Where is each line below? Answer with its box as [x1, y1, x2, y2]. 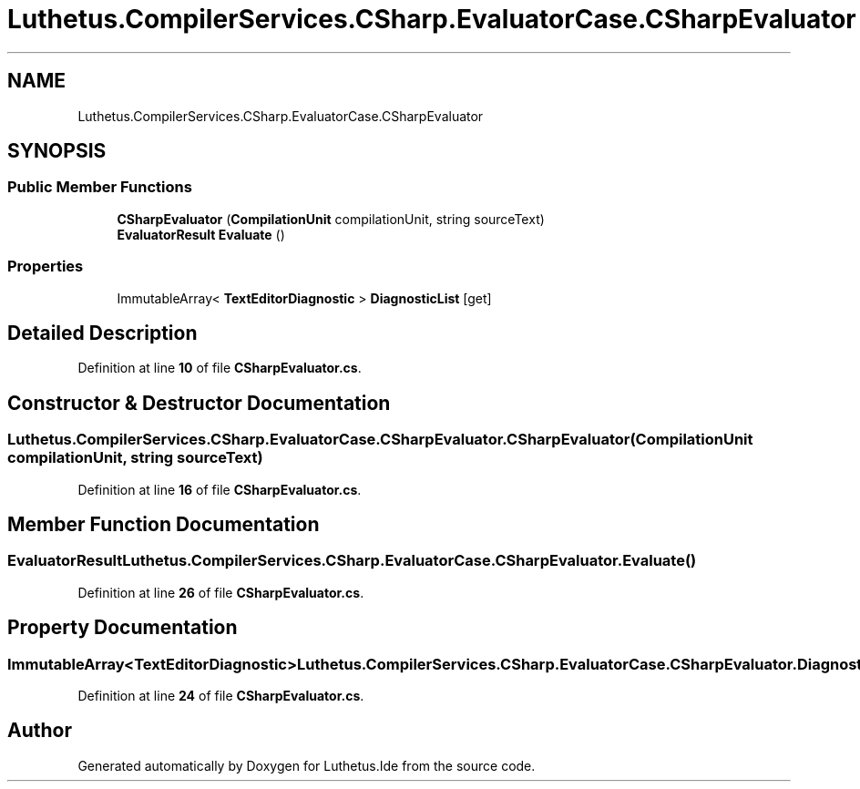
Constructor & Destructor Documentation [7, 391, 391, 415]
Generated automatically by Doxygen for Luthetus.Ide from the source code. [77, 757, 536, 774]
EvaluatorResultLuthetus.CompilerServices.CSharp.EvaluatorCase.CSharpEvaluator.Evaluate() [7, 551, 697, 570]
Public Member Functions [7, 178, 192, 197]
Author [7, 719, 72, 743]
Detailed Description [7, 321, 198, 344]
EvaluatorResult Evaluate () [117, 226, 285, 242]
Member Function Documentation [7, 513, 320, 537]
